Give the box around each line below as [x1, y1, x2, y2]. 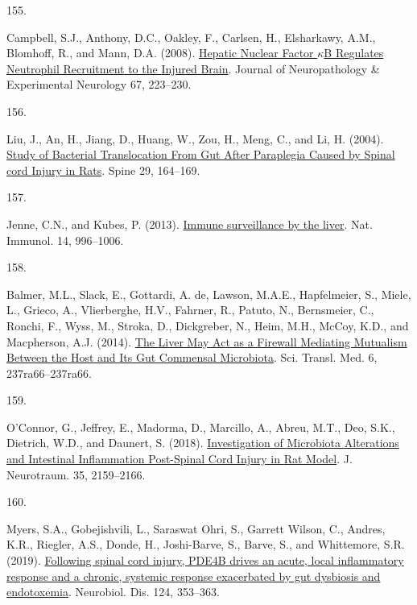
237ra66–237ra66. [6, 364, 92, 381]
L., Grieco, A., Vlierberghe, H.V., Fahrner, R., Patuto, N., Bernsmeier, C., [6, 301, 374, 318]
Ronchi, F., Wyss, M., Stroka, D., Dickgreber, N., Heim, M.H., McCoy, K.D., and [6, 317, 409, 334]
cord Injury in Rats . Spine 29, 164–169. [6, 161, 200, 178]
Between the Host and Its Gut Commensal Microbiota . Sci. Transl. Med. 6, [6, 349, 378, 366]
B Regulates [324, 44, 384, 61]
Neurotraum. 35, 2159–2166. [6, 466, 146, 483]
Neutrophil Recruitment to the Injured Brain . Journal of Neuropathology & [6, 60, 380, 77]
